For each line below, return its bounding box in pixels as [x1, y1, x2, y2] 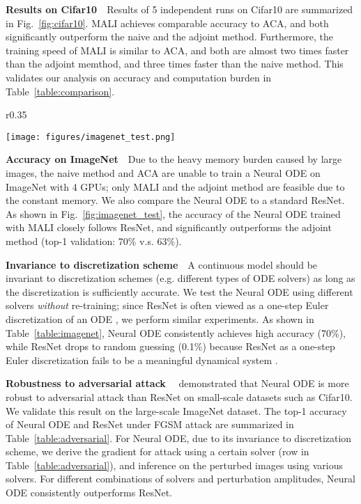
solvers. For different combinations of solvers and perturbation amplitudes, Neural [6, 471, 355, 486]
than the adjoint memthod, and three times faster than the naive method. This [6, 56, 344, 71]
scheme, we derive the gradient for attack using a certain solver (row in [6, 444, 309, 459]
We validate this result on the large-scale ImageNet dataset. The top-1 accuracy [6, 403, 347, 418]
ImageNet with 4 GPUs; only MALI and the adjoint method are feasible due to [6, 179, 345, 194]
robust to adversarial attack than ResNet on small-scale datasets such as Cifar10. [6, 389, 353, 404]
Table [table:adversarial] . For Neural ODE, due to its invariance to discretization [6, 430, 352, 445]
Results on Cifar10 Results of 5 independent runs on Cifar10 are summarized [6, 2, 353, 16]
